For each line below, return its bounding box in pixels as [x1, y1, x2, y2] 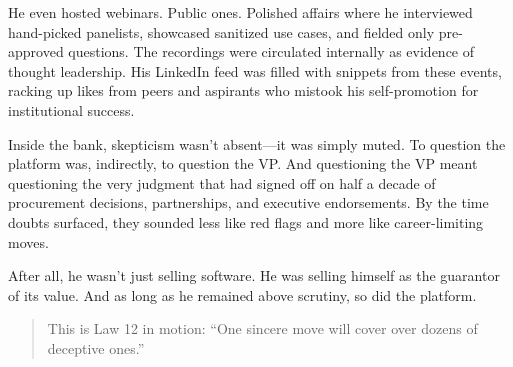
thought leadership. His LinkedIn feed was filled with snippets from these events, [8, 60, 502, 81]
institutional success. [8, 99, 135, 120]
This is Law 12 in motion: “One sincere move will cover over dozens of [47, 318, 478, 339]
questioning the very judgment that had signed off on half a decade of [8, 172, 436, 193]
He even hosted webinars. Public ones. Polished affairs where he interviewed [8, 2, 473, 22]
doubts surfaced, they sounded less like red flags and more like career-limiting [8, 211, 484, 232]
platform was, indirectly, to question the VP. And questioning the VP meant [8, 153, 478, 174]
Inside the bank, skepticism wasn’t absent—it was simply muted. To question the [8, 133, 506, 154]
